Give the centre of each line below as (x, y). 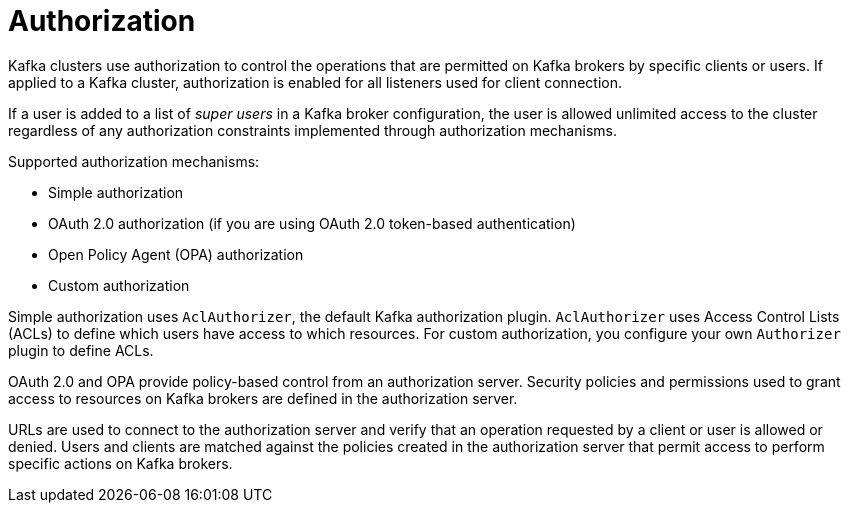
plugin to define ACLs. (81, 350)
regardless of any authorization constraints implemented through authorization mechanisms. (312, 130)
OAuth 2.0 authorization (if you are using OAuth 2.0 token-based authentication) (312, 223)
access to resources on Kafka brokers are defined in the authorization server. (263, 398)
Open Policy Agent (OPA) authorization (176, 254)
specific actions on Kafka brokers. (120, 463)
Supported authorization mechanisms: (134, 161)
